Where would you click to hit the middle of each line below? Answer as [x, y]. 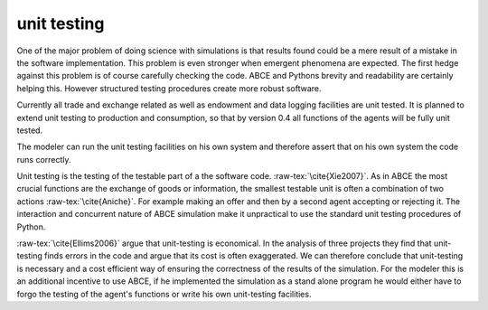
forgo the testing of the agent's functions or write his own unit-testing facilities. [164, 294]
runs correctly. [44, 159]
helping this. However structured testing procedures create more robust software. [169, 88]
